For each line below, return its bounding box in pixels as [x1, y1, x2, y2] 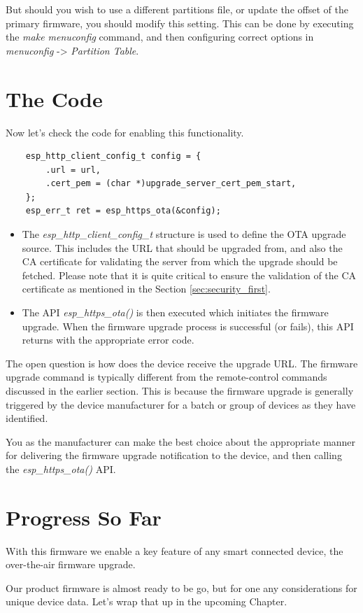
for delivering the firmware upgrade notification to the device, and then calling [6, 448, 342, 463]
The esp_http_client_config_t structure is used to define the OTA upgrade [22, 227, 346, 241]
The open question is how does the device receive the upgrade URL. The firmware [6, 355, 358, 370]
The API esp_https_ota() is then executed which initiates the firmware [22, 305, 329, 320]
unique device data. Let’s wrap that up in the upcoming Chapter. [6, 594, 287, 609]
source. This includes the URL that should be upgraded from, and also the [22, 240, 343, 255]
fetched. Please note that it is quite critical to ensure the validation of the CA [22, 267, 357, 282]
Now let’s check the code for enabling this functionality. [6, 125, 244, 139]
